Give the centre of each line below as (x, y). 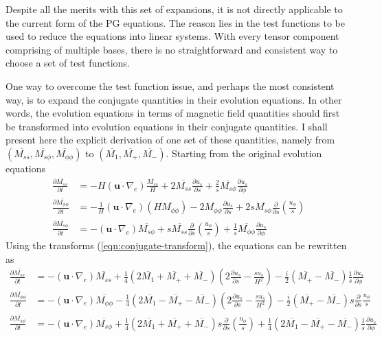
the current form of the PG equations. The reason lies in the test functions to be (175, 22)
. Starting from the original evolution (244, 153)
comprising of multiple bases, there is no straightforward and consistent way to (172, 49)
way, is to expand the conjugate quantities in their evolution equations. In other (174, 99)
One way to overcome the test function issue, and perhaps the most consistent (170, 85)
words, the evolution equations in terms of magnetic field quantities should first (173, 113)
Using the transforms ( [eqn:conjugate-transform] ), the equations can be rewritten (176, 245)
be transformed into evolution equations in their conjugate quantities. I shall (167, 126)
